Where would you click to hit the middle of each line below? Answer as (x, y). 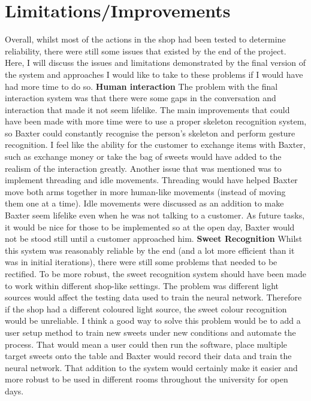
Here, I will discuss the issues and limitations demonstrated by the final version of (155, 63)
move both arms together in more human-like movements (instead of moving (145, 191)
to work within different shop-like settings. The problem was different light (142, 285)
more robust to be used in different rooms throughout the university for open (147, 379)
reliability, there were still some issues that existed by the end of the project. (146, 51)
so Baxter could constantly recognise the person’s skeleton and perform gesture (150, 133)
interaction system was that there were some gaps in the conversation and (141, 98)
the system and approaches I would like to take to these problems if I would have (154, 74)
